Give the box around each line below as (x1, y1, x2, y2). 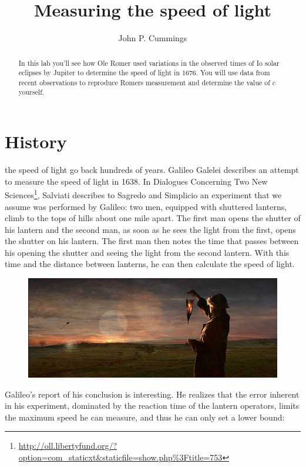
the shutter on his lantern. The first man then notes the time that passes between (5, 235, 299, 247)
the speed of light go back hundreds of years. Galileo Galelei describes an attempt (5, 164, 299, 176)
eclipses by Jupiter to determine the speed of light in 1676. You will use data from (18, 68, 270, 78)
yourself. (18, 87, 45, 97)
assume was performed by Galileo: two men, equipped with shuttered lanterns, (5, 200, 287, 212)
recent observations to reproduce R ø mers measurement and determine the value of (18, 77, 270, 87)
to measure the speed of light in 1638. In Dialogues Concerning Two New (5, 175, 268, 187)
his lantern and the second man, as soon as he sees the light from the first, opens (5, 223, 296, 235)
